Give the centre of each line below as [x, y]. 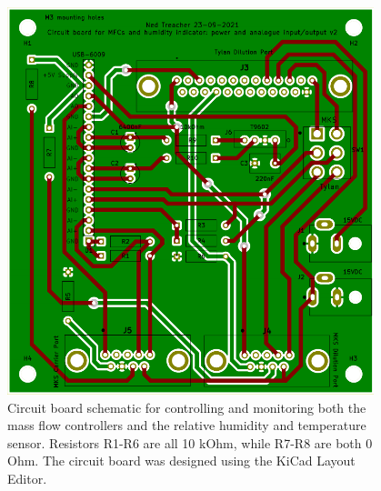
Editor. [27, 478]
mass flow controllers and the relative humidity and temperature [187, 425]
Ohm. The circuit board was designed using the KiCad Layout [181, 461]
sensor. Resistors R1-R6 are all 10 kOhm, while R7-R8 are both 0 [190, 442]
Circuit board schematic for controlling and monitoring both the [187, 407]
